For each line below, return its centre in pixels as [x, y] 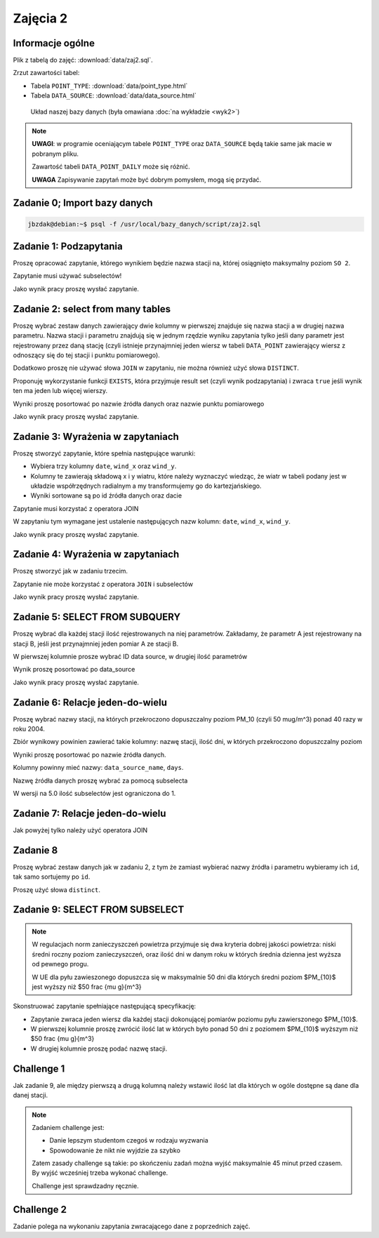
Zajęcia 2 [40, 18]
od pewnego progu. [60, 964]
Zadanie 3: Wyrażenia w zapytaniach [96, 436]
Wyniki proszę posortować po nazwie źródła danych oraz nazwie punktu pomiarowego [139, 404]
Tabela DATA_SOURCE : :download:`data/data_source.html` [113, 95]
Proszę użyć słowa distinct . [57, 890]
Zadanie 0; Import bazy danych [83, 203]
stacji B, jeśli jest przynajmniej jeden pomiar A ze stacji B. [96, 644]
